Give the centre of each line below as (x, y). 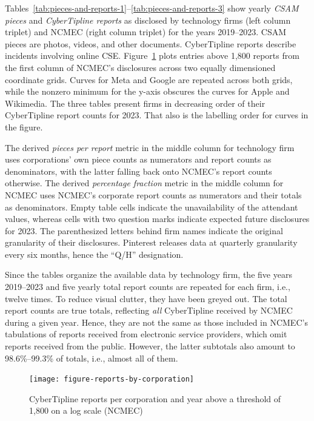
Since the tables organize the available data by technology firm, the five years (149, 274)
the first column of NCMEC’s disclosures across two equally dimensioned (140, 67)
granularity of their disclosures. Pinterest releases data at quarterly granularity (151, 242)
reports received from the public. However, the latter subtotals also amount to (150, 346)
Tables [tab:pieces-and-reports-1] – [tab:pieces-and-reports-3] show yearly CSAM (152, 8)
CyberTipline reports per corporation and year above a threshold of (155, 398)
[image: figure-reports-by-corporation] (112, 379)
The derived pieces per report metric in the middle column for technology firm (150, 147)
